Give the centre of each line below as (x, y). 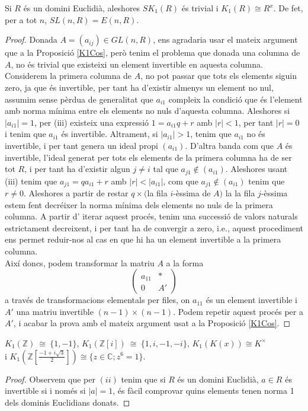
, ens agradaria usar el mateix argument (225, 39)
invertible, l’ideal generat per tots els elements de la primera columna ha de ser (148, 157)
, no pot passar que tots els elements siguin (219, 76)
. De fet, (288, 8)
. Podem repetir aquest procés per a (238, 311)
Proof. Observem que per (50, 379)
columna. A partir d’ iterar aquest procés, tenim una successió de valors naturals (151, 216)
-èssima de (192, 193)
